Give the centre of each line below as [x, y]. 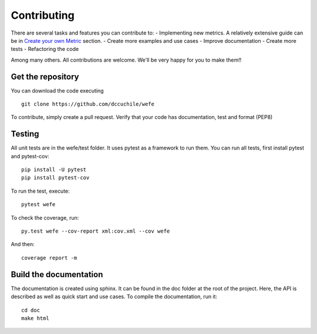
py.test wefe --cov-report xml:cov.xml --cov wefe [96, 231]
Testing [25, 134]
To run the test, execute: [40, 191]
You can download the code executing [57, 90]
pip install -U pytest [54, 170]
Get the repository [45, 76]
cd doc [31, 310]
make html [35, 318]
